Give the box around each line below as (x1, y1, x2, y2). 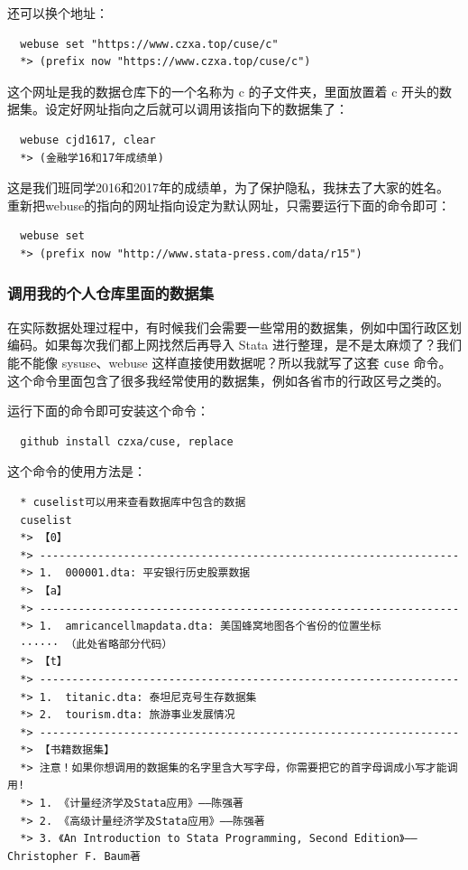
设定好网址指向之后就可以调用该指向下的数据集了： (44, 99, 348, 118)
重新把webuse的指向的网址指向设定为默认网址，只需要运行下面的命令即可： (7, 195, 451, 214)
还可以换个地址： (7, 4, 108, 22)
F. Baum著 (84, 849, 141, 863)
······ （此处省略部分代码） (20, 637, 173, 650)
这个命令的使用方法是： (7, 462, 146, 481)
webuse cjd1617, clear (20, 133, 156, 146)
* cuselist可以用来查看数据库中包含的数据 (20, 495, 246, 509)
